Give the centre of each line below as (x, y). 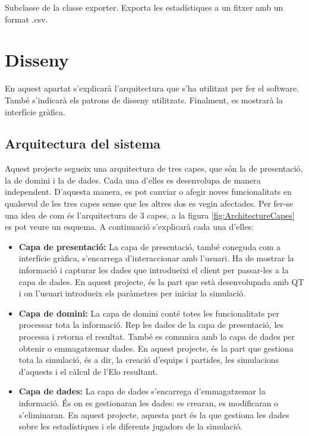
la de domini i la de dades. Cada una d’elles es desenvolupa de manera (133, 180)
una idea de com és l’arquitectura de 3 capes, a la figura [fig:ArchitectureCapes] (150, 215)
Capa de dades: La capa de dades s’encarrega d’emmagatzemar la (142, 391)
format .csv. (26, 19)
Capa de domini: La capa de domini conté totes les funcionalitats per (149, 313)
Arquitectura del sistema (83, 143)
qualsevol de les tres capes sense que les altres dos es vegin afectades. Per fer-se (149, 203)
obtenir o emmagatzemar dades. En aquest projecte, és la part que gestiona (156, 348)
